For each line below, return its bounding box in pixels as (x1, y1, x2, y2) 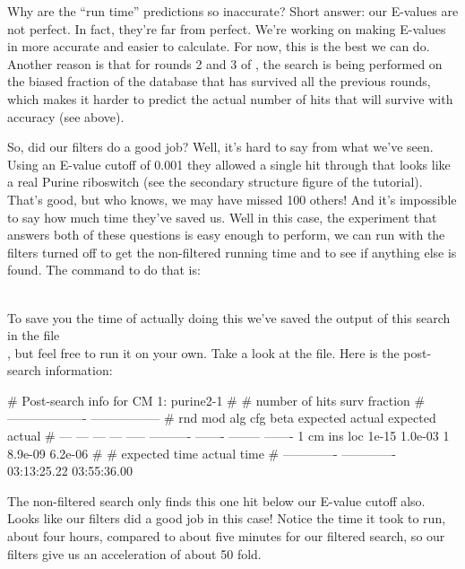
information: (45, 361, 113, 380)
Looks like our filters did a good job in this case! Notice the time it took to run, (7, 509, 446, 528)
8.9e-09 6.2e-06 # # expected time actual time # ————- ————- (7, 443, 396, 462)
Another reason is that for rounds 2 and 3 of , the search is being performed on (7, 54, 443, 73)
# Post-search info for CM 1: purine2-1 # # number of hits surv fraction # (7, 390, 426, 409)
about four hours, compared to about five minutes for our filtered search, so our (7, 527, 445, 546)
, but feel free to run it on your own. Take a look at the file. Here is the (7, 343, 400, 362)
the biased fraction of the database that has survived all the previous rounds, (7, 72, 431, 91)
